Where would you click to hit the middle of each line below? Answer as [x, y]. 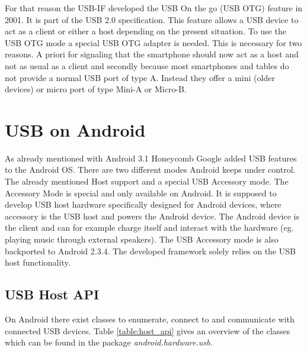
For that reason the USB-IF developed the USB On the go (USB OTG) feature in [154, 8]
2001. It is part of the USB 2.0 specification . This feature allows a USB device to [152, 19]
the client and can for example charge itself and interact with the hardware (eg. [149, 227]
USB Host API [52, 294]
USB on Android [75, 129]
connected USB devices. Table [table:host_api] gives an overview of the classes [148, 330]
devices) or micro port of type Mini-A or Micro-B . [96, 89]
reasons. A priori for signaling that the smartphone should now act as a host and [152, 54]
